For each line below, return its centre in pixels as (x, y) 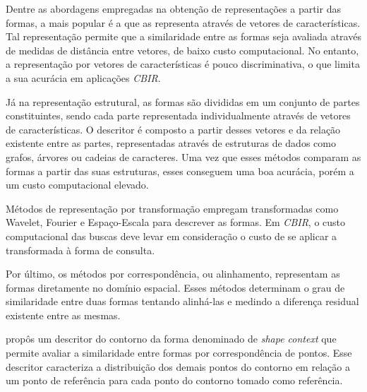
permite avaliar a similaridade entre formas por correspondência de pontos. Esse (179, 353)
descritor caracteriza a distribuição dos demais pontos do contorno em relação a (178, 366)
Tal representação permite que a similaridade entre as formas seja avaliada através (183, 36)
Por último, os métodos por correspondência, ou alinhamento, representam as (173, 274)
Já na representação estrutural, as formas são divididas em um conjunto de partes (183, 101)
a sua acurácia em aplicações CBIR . (83, 77)
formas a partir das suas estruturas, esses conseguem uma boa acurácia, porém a (180, 171)
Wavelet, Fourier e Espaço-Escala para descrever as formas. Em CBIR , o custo (176, 222)
